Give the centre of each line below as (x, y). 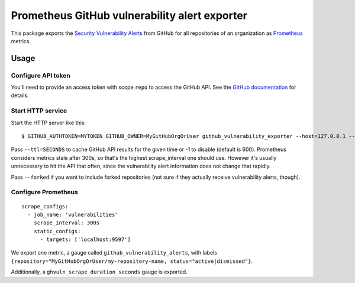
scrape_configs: (45, 206)
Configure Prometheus (44, 192)
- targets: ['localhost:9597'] (85, 239)
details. (20, 95)
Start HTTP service (39, 111)
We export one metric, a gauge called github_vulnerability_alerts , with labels (114, 253)
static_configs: (57, 231)
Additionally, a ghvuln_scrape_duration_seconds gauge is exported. (99, 272)
